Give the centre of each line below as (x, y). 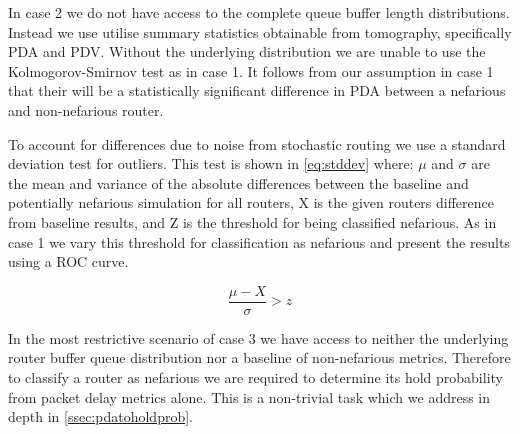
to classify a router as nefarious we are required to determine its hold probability (255, 376)
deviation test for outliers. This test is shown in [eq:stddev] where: (211, 163)
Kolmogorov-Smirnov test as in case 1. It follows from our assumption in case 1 (251, 70)
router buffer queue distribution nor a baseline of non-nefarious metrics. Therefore (259, 357)
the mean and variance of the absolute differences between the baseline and (238, 182)
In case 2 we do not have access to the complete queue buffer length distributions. (259, 12)
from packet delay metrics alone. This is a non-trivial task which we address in (249, 396)
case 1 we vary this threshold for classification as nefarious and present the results (259, 241)
